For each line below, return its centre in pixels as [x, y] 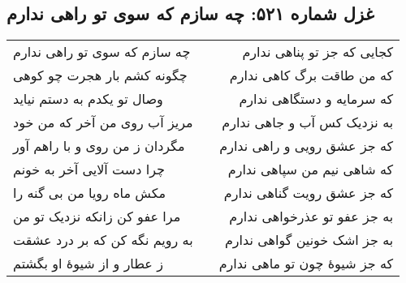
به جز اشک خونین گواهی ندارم [309, 240]
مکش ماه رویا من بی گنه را [90, 193]
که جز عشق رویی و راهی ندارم [307, 146]
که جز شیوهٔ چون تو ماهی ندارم [306, 264]
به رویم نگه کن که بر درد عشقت [103, 240]
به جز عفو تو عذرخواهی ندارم [311, 217]
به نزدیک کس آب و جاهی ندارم [308, 122]
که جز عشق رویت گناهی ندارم [309, 193]
